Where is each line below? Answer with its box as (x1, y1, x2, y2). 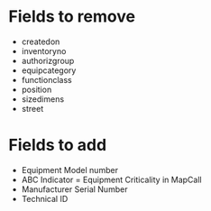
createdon (21, 36, 60, 47)
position (21, 84, 52, 95)
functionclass (21, 74, 73, 85)
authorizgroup (21, 55, 75, 66)
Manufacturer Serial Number (21, 183, 128, 195)
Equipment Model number (21, 164, 119, 175)
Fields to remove (8, 6, 136, 27)
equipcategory (21, 65, 77, 76)
